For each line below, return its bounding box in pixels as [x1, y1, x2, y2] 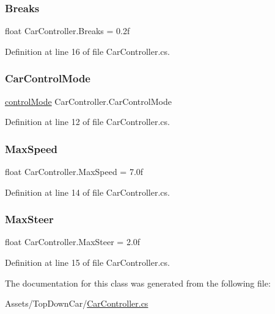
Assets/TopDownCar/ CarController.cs [5, 297, 148, 310]
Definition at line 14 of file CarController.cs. [5, 185, 170, 198]
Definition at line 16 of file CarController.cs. [5, 45, 170, 57]
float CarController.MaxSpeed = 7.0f [5, 165, 144, 178]
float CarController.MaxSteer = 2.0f [5, 235, 141, 248]
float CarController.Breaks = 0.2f [5, 24, 130, 37]
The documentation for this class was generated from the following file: [5, 276, 271, 289]
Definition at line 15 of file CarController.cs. [5, 256, 170, 269]
